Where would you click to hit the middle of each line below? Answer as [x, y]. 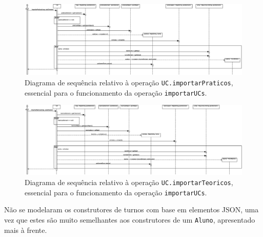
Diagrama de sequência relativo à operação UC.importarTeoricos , [129, 182]
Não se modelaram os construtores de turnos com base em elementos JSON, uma [131, 209]
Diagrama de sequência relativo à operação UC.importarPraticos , [129, 82]
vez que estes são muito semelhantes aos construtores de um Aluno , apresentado [130, 219]
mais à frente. [26, 230]
